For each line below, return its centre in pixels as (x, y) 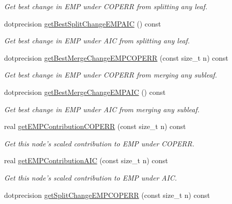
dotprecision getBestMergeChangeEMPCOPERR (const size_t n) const (116, 57)
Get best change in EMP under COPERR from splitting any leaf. (106, 6)
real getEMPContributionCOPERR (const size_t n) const (95, 126)
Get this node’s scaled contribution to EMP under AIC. (91, 177)
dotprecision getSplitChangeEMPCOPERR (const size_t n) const (107, 195)
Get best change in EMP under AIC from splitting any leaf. (97, 41)
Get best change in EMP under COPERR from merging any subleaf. (111, 75)
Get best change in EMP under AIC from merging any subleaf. (102, 109)
